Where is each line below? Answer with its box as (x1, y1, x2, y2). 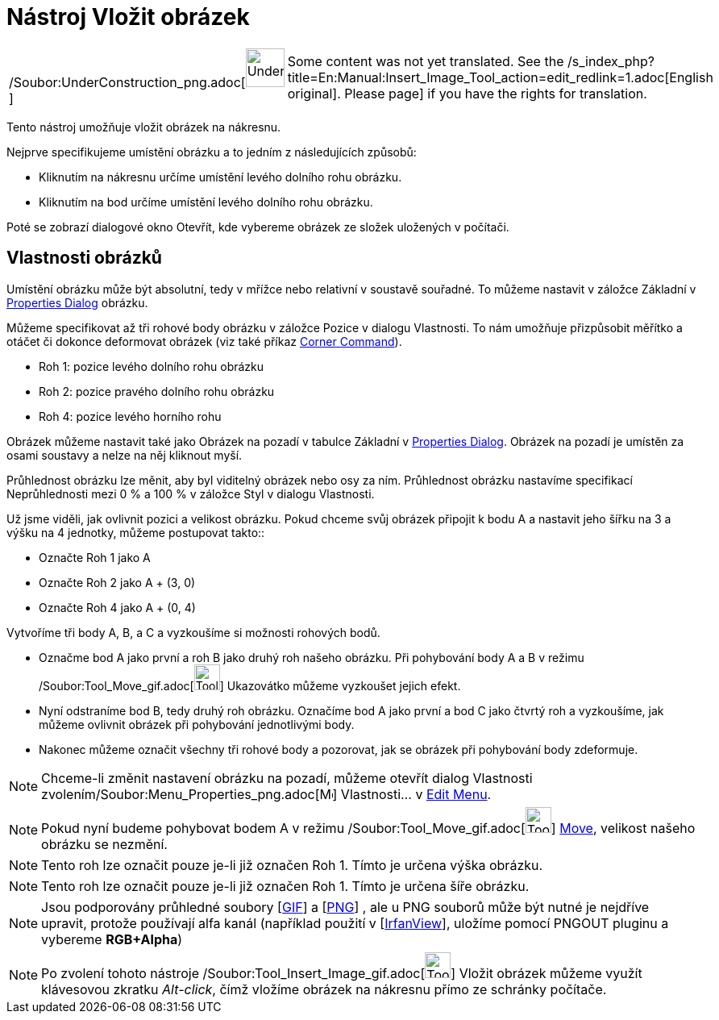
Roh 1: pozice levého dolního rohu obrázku (39, 359, 264, 373)
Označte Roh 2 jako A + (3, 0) (39, 575, 196, 589)
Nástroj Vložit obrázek (6, 3, 250, 31)
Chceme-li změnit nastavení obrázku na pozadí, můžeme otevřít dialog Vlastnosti (41, 769, 533, 786)
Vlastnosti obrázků (6, 248, 162, 269)
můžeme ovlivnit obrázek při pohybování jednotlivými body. (39, 717, 355, 731)
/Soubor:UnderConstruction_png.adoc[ (9, 73, 246, 90)
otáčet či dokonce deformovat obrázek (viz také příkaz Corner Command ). (6, 334, 402, 348)
